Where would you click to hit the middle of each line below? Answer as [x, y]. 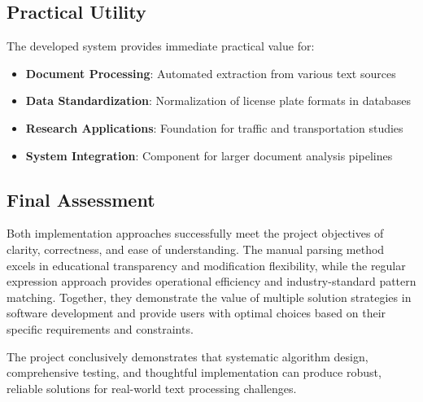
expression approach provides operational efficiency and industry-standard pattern [211, 281]
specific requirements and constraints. [100, 328]
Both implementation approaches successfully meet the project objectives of [195, 233]
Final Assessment [81, 199]
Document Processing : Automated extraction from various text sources [211, 73]
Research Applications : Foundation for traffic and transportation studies [214, 127]
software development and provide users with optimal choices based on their [196, 313]
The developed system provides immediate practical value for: [161, 46]
